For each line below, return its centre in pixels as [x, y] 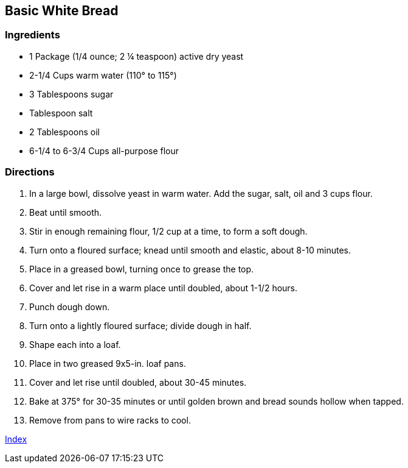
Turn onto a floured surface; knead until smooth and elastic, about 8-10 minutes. [190, 250]
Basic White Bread [62, 11]
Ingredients [33, 35]
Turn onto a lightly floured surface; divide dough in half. [140, 325]
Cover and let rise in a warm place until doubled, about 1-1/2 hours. [164, 288]
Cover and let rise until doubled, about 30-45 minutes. [138, 382]
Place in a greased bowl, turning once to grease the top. [142, 269]
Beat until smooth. [66, 212]
